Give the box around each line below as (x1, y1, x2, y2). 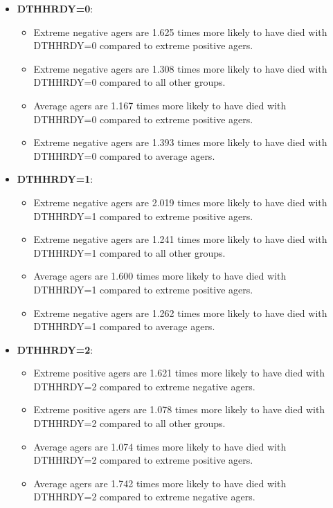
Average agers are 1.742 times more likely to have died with (33, 475, 287, 490)
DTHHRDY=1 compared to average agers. (33, 319, 215, 334)
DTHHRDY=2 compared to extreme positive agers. (33, 453, 253, 467)
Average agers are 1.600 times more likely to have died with (33, 269, 287, 283)
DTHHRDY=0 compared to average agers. (33, 148, 215, 163)
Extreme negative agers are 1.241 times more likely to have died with (33, 232, 327, 246)
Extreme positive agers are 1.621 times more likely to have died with (33, 365, 325, 380)
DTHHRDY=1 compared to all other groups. (33, 245, 226, 260)
